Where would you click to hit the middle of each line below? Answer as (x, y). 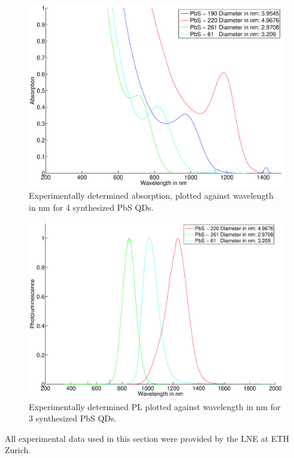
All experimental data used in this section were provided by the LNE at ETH (147, 438)
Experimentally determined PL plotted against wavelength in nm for (155, 406)
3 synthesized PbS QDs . (73, 418)
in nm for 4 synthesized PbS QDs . (91, 207)
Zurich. (18, 450)
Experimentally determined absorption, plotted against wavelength (151, 195)
